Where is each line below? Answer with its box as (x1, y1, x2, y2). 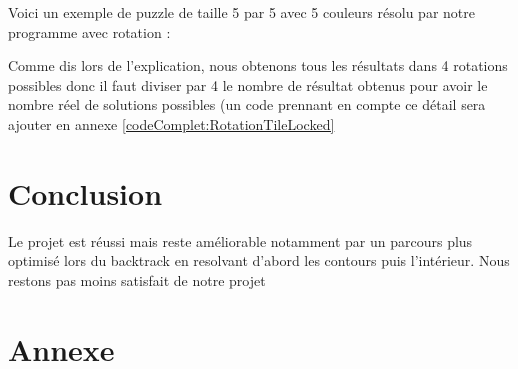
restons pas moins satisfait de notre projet (8, 269, 266, 290)
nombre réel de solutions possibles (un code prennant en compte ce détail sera (8, 94, 486, 115)
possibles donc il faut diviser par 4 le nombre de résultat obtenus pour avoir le (8, 74, 488, 95)
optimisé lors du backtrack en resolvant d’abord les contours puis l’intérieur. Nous (8, 250, 510, 271)
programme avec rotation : (8, 21, 171, 42)
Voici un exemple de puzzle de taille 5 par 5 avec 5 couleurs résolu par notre (8, 2, 475, 22)
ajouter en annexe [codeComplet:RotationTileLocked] (8, 113, 335, 134)
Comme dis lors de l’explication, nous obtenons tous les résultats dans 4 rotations (8, 55, 508, 76)
